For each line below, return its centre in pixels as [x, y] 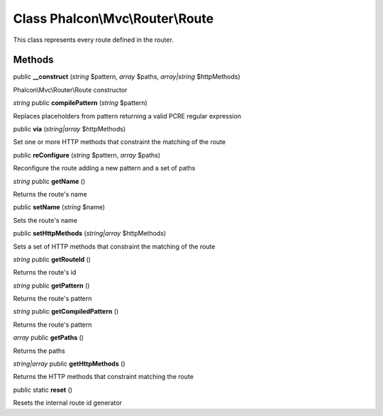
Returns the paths [39, 351]
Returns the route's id [45, 273]
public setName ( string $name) [59, 207]
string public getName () [49, 181]
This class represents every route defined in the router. [93, 40]
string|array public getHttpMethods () [69, 364]
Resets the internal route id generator [68, 403]
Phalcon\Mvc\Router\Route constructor [70, 89]
